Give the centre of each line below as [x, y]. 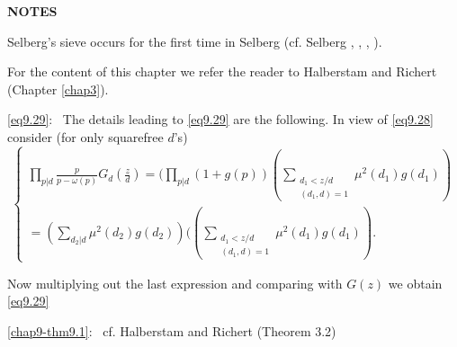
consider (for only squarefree [85, 136]
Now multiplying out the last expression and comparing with [175, 283]
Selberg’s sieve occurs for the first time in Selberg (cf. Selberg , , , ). [195, 41]
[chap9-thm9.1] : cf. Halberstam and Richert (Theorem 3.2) [172, 330]
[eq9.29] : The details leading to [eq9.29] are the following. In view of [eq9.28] [220, 119]
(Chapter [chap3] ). [58, 89]
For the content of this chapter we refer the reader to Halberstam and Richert [222, 71]
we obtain [415, 283]
